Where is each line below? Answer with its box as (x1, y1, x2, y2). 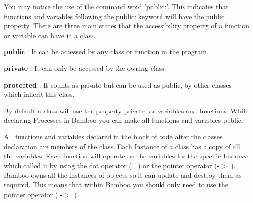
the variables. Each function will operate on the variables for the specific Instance (4, 151, 249, 161)
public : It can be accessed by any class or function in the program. (4, 46, 208, 57)
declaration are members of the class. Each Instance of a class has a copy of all (4, 141, 240, 151)
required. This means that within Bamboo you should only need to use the (4, 179, 228, 189)
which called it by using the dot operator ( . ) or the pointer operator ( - (4, 160, 220, 170)
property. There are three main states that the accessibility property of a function (4, 21, 250, 31)
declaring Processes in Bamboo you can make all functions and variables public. (4, 115, 243, 125)
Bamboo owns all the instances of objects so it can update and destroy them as (4, 170, 242, 180)
